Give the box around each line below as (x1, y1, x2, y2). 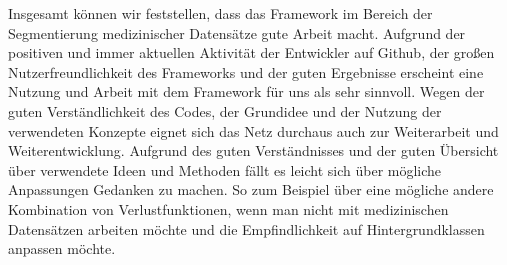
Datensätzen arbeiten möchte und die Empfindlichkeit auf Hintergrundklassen (8, 218, 485, 239)
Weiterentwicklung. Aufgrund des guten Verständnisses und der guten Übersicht (8, 140, 499, 161)
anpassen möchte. (8, 238, 116, 259)
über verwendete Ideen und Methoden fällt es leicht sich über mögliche (8, 159, 442, 180)
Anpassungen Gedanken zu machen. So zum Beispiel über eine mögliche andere (8, 179, 494, 200)
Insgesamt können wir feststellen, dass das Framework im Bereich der (8, 3, 433, 23)
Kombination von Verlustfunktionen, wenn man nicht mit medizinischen (8, 198, 449, 219)
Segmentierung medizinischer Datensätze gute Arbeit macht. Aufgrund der (8, 22, 466, 43)
